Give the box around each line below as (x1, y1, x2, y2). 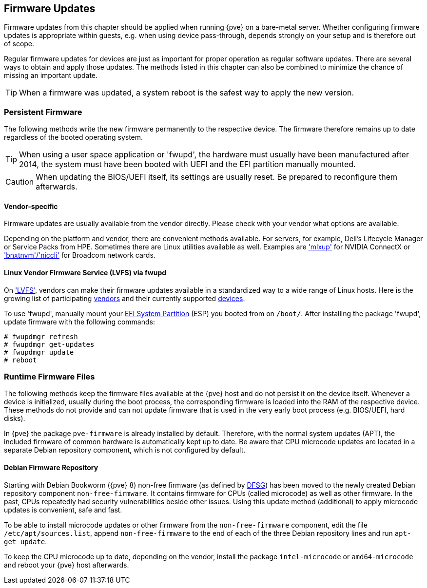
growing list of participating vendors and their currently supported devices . (4, 294, 245, 303)
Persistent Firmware (4, 107, 82, 117)
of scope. (4, 39, 35, 48)
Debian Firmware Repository (4, 463, 98, 472)
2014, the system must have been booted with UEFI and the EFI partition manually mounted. (19, 159, 356, 170)
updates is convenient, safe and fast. (4, 505, 122, 514)
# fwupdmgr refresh (4, 332, 78, 341)
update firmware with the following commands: (4, 317, 155, 326)
